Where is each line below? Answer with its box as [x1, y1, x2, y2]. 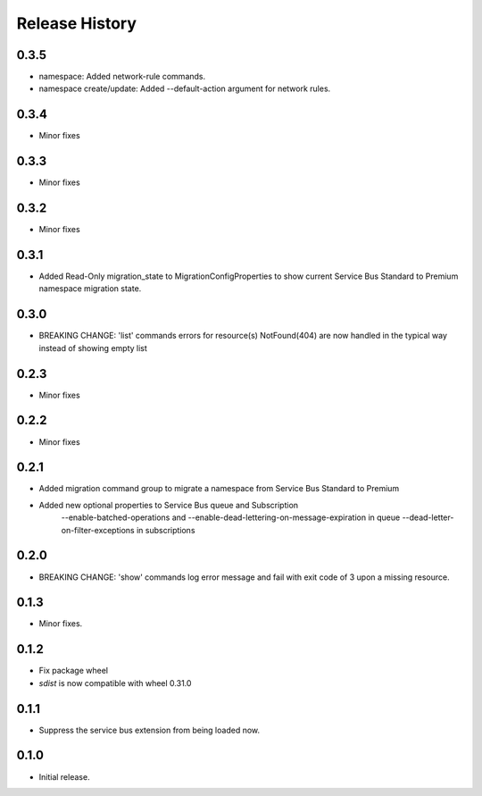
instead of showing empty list [38, 342, 147, 353]
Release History [16, 13, 137, 33]
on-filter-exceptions [61, 524, 135, 535]
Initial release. [38, 771, 90, 782]
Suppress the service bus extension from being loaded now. [38, 725, 261, 735]
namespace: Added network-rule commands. [38, 71, 206, 82]
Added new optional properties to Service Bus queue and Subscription [38, 499, 299, 510]
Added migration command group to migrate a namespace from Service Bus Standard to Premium [38, 483, 400, 494]
